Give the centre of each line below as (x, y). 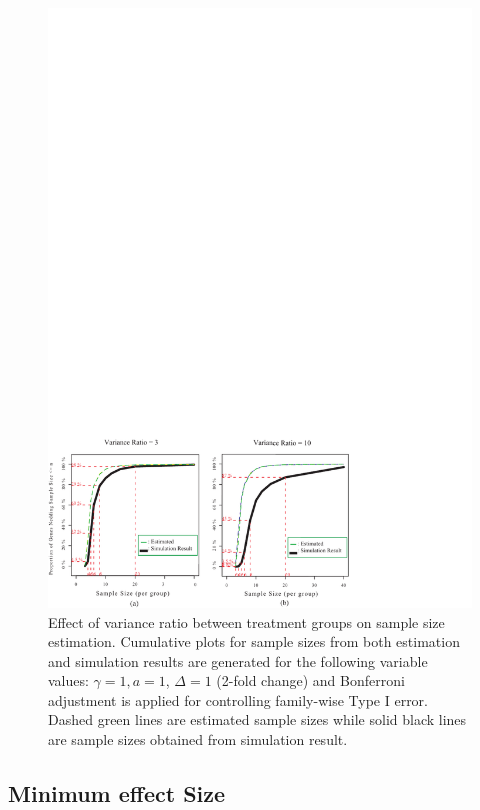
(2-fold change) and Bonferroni (310, 680)
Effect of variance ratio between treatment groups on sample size (246, 621)
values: (68, 680)
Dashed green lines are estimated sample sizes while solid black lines (257, 719)
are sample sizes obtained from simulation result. (198, 739)
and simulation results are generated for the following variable (238, 660)
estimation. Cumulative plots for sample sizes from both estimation (254, 641)
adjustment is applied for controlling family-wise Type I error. (238, 699)
